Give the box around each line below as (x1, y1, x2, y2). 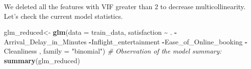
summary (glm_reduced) (4, 55, 80, 65)
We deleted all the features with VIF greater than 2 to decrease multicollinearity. (4, 1, 246, 11)
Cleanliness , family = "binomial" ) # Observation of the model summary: (4, 46, 222, 56)
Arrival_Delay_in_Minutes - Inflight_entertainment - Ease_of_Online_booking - (4, 36, 248, 46)
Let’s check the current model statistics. (4, 11, 123, 21)
